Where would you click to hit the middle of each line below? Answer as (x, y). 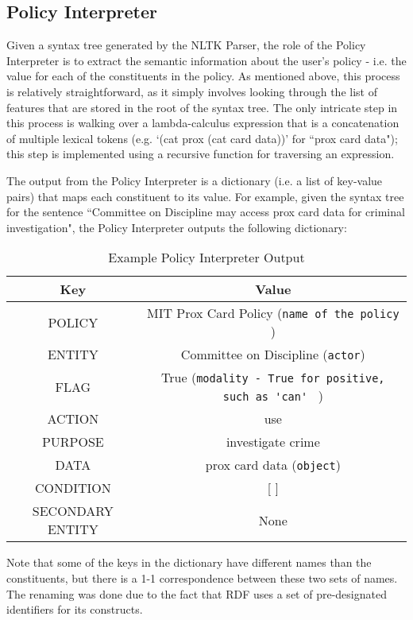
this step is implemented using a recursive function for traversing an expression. (201, 154)
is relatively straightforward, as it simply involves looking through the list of (192, 91)
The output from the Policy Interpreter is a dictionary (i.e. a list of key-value (195, 180)
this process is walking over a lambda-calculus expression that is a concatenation (203, 123)
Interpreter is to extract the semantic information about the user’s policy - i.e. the (206, 60)
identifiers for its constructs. (75, 609)
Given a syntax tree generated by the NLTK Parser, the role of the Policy (186, 45)
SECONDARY (73, 511)
